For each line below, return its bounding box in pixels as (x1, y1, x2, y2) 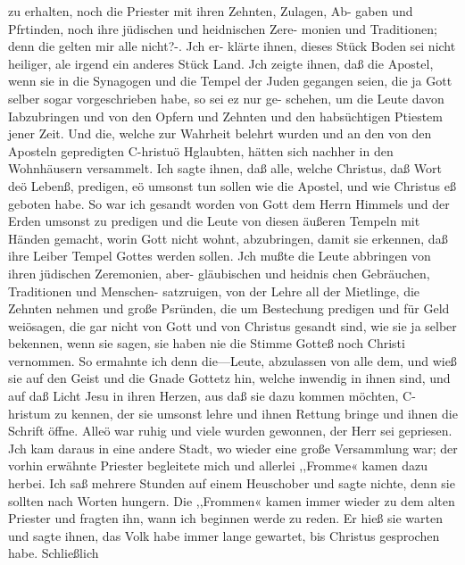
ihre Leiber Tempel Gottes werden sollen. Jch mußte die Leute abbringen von (8, 246, 431, 265)
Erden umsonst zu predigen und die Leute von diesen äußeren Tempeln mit (8, 212, 420, 230)
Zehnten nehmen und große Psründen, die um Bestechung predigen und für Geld (8, 299, 450, 318)
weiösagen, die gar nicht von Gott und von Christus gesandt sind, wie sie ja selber (8, 316, 457, 335)
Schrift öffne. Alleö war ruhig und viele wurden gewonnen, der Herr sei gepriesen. (8, 421, 453, 440)
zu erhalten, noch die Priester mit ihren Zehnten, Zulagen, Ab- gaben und (8, 2, 413, 20)
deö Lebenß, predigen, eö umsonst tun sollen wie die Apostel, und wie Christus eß (8, 176, 456, 195)
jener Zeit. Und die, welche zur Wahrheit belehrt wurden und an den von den (8, 124, 432, 143)
